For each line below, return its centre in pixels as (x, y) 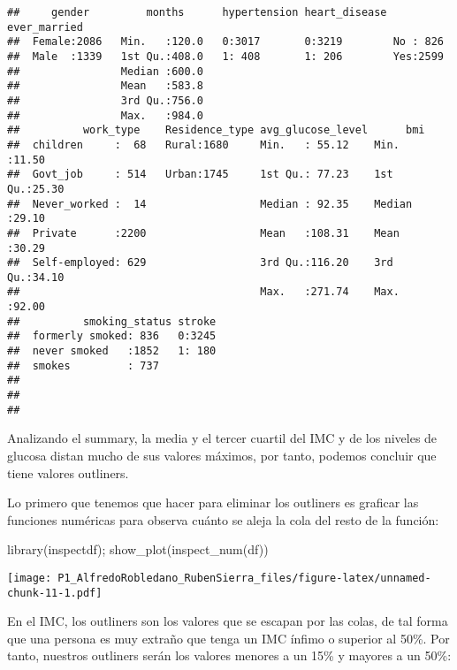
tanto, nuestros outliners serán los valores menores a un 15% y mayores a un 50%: (229, 655)
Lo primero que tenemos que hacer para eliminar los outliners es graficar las (213, 502)
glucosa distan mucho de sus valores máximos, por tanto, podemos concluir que (222, 455)
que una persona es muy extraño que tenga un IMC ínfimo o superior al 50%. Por (228, 638)
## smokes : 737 (83, 365)
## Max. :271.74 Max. (203, 292)
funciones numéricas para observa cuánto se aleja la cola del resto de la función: (223, 519)
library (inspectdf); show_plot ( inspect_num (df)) (138, 549)
